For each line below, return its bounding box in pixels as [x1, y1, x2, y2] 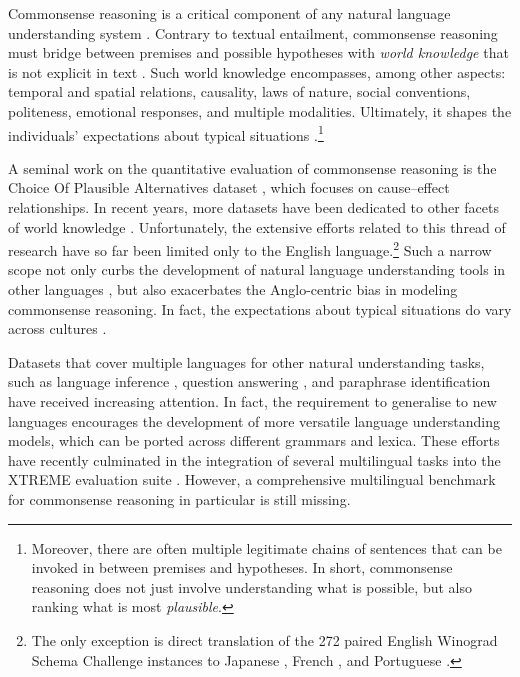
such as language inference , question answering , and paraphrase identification [8, 371, 491, 392]
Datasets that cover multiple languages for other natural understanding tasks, [8, 351, 485, 372]
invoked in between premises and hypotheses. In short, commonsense [31, 557, 453, 578]
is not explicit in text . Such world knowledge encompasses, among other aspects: [8, 61, 506, 82]
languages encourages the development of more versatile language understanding [8, 410, 501, 431]
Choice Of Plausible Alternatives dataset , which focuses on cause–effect [8, 177, 450, 198]
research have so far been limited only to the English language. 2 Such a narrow [8, 237, 492, 260]
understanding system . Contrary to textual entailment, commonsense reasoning [8, 22, 498, 43]
